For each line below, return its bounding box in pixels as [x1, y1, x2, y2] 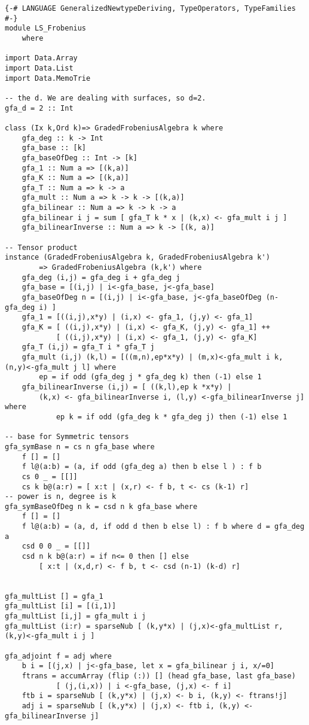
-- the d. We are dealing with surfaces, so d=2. [5, 93, 206, 102]
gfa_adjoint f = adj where [5, 651, 112, 660]
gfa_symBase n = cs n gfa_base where [5, 442, 155, 451]
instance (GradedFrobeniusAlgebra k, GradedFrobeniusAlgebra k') [5, 253, 270, 262]
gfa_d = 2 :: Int [5, 103, 74, 112]
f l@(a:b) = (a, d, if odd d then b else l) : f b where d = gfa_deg [22, 522, 305, 531]
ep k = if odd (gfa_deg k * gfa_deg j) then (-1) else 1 [56, 412, 287, 421]
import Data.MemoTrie [5, 74, 91, 83]
